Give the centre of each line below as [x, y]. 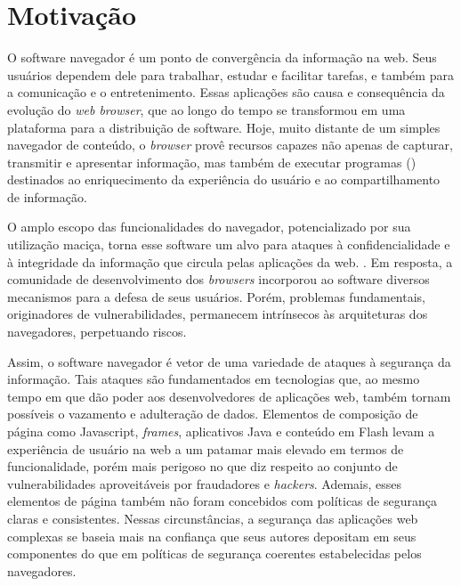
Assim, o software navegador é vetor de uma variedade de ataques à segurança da [229, 361]
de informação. [47, 196]
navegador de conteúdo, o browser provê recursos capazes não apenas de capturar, [230, 145]
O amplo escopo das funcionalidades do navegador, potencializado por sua [209, 227]
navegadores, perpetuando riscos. [97, 332]
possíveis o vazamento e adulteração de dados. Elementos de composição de [213, 414]
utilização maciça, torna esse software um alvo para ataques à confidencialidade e [229, 244]
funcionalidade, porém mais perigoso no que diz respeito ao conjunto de [202, 466]
